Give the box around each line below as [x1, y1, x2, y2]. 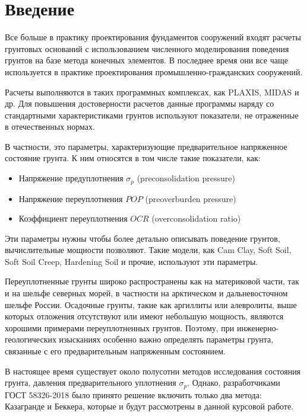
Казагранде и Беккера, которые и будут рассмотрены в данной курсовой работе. [5, 400, 294, 412]
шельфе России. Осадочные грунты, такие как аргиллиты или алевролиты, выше [5, 298, 297, 311]
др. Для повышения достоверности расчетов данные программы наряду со [5, 97, 274, 110]
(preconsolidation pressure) [137, 172, 235, 184]
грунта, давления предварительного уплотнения [5, 376, 176, 389]
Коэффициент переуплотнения [18, 212, 128, 225]
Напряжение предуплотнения [18, 172, 124, 184]
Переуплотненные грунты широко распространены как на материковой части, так [5, 275, 299, 287]
